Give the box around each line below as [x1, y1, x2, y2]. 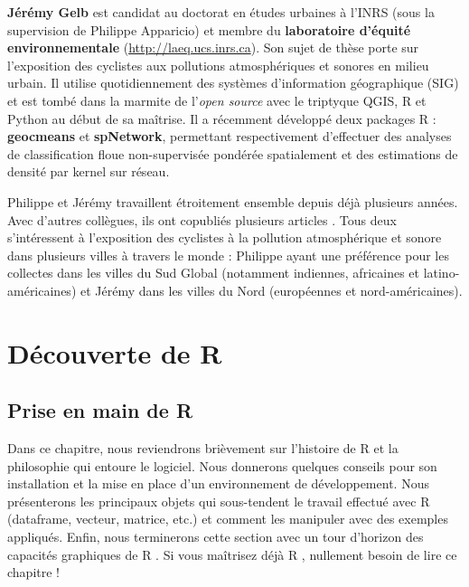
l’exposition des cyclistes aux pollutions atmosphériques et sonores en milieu [7, 55, 429, 74]
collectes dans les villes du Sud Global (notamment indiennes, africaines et [7, 263, 419, 282]
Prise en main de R [7, 396, 193, 424]
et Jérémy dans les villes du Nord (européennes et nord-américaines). [80, 280, 463, 299]
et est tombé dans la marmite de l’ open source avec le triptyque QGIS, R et [7, 90, 427, 109]
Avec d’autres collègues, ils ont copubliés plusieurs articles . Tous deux [7, 210, 397, 229]
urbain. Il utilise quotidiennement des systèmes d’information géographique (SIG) [7, 73, 459, 92]
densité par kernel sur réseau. [7, 162, 170, 181]
